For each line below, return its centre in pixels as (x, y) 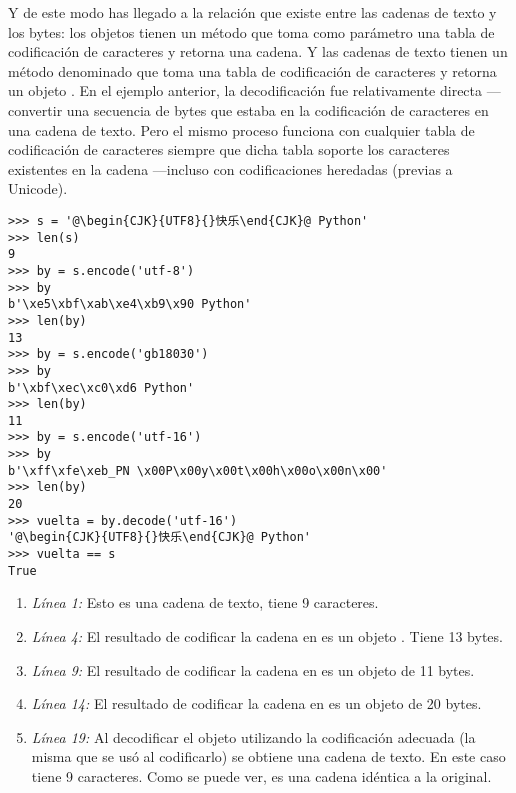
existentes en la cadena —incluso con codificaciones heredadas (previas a (230, 168)
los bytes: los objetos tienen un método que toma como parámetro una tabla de (251, 31)
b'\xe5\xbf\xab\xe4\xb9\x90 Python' (130, 304)
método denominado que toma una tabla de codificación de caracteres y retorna (252, 70)
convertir (35, 109)
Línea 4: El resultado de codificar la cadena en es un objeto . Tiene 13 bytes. (267, 635)
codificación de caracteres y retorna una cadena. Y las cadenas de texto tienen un (258, 51)
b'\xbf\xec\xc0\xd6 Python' (101, 387)
